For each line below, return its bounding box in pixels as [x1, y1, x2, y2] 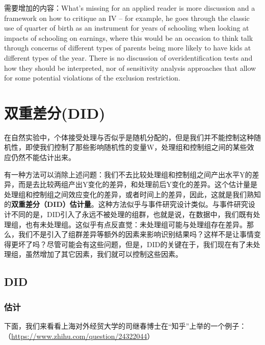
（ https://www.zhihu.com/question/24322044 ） [4, 330, 154, 341]
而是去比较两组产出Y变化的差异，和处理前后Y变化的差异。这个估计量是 [18, 179, 257, 190]
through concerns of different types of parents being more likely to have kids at [4, 42, 251, 53]
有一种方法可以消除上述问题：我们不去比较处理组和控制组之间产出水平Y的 [4, 169, 252, 179]
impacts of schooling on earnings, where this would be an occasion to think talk [4, 32, 253, 43]
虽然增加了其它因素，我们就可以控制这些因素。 [25, 249, 182, 259]
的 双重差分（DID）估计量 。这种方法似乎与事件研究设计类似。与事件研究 [4, 199, 248, 209]
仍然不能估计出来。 [11, 152, 75, 163]
